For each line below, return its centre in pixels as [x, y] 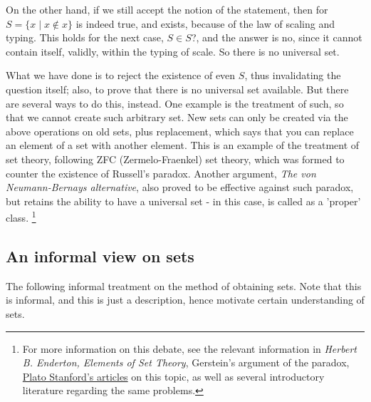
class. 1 [21, 216]
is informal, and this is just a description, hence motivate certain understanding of [185, 300]
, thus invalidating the [293, 75]
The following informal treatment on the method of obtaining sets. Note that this [184, 285]
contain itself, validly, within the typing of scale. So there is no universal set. [173, 51]
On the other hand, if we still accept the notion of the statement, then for [167, 9]
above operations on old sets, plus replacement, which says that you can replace [180, 131]
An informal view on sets [100, 256]
